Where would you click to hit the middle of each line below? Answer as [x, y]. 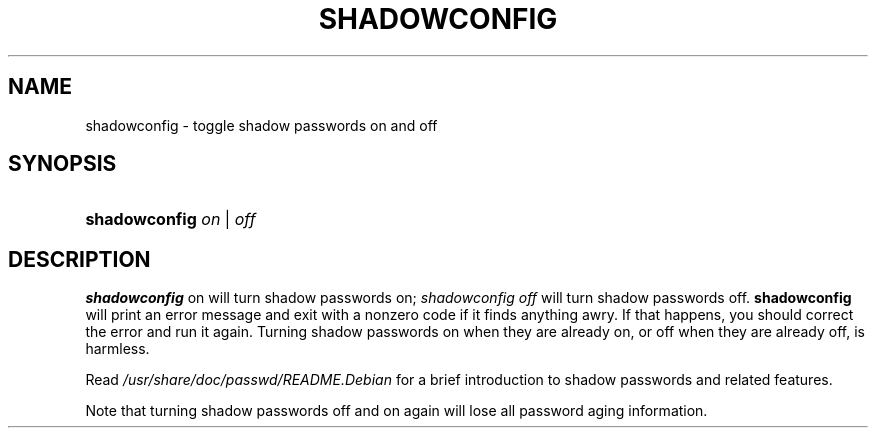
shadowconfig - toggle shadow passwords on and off [261, 125]
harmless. [117, 349]
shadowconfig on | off [170, 219]
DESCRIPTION [79, 259]
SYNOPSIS [62, 164]
